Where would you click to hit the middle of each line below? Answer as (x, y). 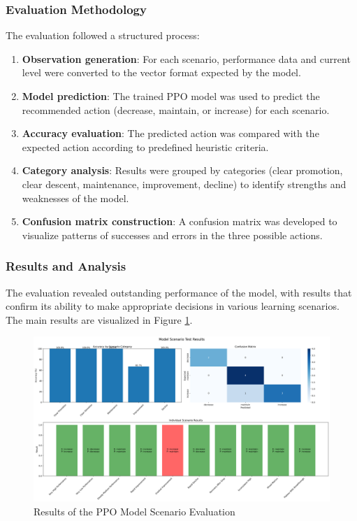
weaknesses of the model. (75, 198)
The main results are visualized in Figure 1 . (99, 319)
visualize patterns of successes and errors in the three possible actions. (172, 235)
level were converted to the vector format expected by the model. (161, 72)
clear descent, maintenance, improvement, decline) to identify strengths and (184, 184)
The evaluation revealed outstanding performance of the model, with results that (179, 292)
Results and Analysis (66, 266)
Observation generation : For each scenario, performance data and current (186, 58)
